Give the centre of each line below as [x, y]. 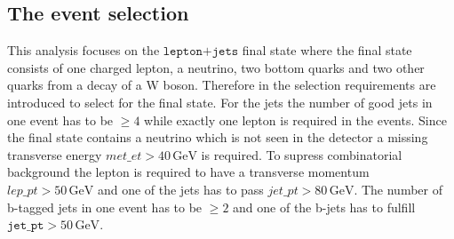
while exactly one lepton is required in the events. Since [295, 119]
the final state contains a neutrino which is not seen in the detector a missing [218, 137]
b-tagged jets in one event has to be [105, 207]
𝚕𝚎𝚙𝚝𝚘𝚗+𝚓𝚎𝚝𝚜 [201, 52]
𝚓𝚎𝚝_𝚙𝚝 [26, 226]
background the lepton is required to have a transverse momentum [188, 172]
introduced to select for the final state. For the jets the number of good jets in [220, 102]
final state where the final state [327, 50]
